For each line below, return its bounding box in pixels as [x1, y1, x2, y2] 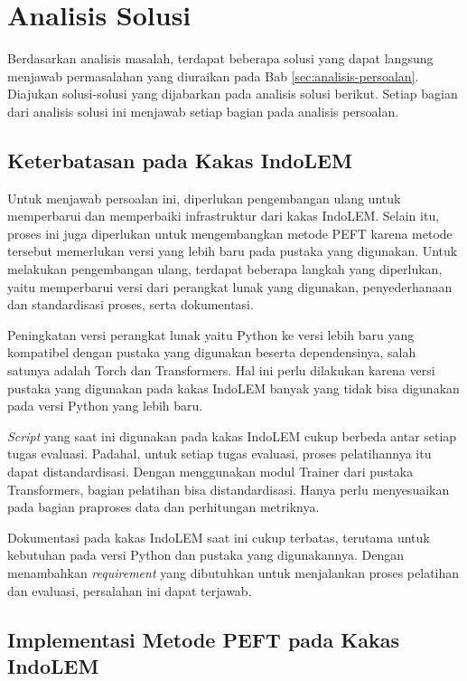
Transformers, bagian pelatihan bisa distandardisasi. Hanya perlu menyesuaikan [7, 479, 450, 498]
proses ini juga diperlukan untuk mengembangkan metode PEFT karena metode [7, 223, 453, 242]
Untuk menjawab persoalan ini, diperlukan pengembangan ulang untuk [7, 188, 401, 207]
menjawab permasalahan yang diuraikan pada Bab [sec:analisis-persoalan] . [7, 66, 419, 85]
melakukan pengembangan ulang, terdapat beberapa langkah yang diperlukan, [7, 260, 443, 279]
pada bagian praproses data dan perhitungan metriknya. [7, 497, 320, 516]
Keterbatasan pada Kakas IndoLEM [7, 146, 352, 174]
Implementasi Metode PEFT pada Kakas [7, 625, 399, 653]
